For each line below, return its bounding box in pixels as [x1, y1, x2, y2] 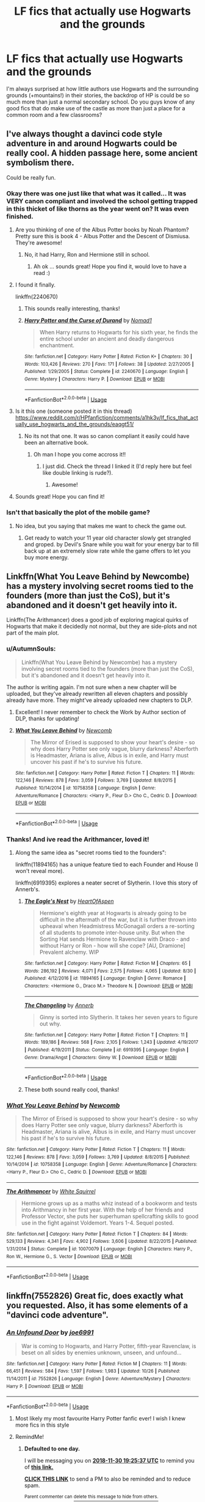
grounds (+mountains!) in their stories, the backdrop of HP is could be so [6, 91, 190, 99]
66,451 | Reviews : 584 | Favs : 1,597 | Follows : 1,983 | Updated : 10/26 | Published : [6, 1368, 181, 1375]
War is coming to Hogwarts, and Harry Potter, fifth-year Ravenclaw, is [21, 1342, 196, 1349]
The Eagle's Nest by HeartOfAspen [24, 897, 114, 905]
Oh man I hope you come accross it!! [33, 451, 126, 458]
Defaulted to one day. [24, 1445, 81, 1452]
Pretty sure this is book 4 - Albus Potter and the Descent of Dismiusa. [15, 233, 190, 240]
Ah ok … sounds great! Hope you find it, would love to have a [33, 263, 187, 270]
